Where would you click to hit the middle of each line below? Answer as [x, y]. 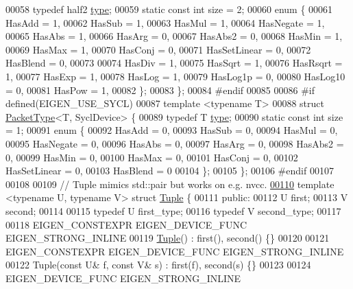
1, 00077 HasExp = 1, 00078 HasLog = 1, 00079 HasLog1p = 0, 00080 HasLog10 [175, 76]
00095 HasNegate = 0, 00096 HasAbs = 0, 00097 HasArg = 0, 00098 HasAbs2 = [175, 143]
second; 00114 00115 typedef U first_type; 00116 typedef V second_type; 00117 [173, 210]
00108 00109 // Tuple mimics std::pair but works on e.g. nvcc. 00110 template [170, 184]
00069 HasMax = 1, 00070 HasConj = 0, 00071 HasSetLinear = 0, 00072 [158, 49]
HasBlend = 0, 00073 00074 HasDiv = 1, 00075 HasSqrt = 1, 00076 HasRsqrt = [174, 63]
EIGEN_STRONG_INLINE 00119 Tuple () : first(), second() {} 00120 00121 [168, 238]
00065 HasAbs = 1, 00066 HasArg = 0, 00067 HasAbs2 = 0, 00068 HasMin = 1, [174, 36]
